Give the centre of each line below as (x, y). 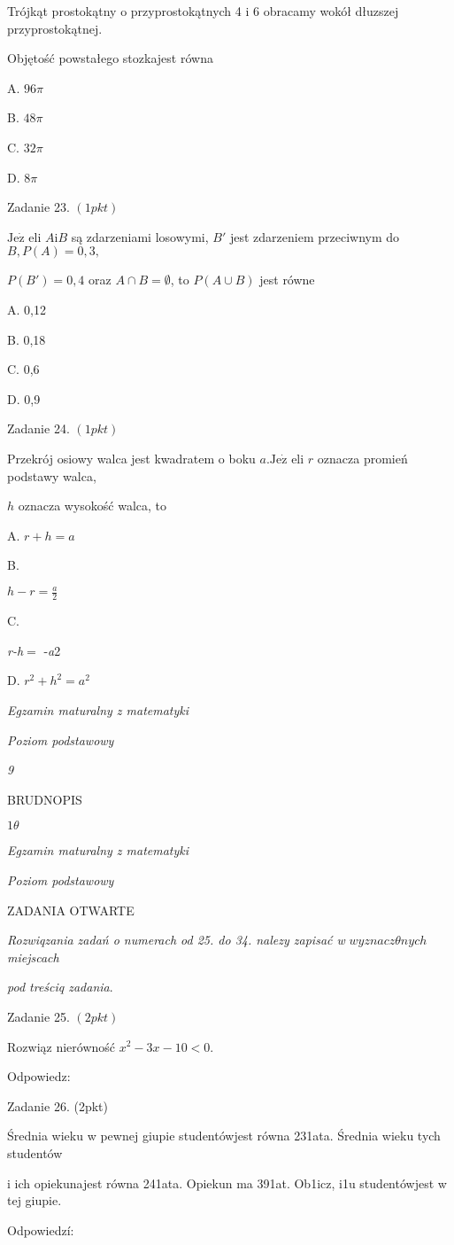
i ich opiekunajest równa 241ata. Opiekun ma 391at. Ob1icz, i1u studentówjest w (227, 1183)
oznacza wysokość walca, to (92, 506)
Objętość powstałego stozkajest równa (110, 58)
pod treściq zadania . (60, 987)
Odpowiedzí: (41, 1229)
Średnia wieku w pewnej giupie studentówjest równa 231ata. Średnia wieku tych (224, 1136)
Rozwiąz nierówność (62, 1046)
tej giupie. (35, 1200)
